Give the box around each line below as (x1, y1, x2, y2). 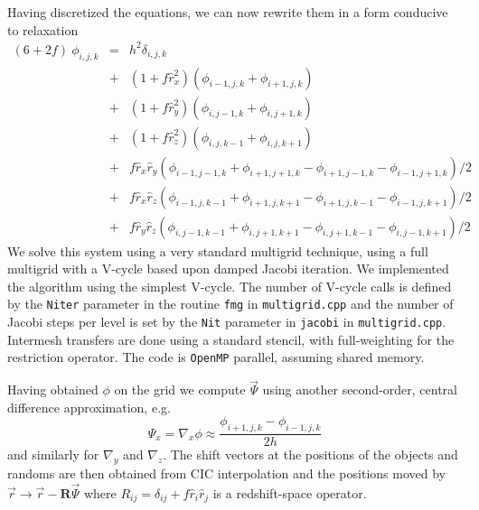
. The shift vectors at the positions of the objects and (163, 445, 458, 464)
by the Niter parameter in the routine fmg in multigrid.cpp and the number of (7, 294, 454, 313)
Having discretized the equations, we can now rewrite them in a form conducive (7, 3, 448, 21)
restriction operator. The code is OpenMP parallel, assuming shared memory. (7, 348, 425, 366)
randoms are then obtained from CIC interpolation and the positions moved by (7, 464, 446, 483)
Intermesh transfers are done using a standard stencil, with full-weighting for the (7, 329, 455, 348)
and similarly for (7, 445, 99, 464)
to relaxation (7, 20, 79, 39)
